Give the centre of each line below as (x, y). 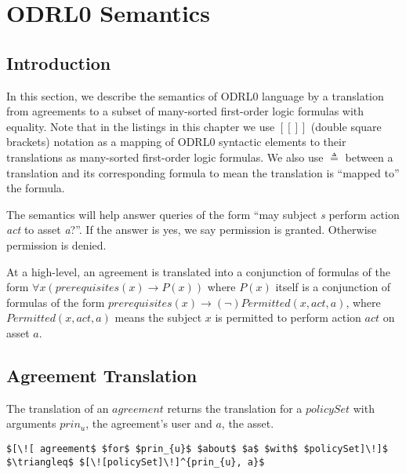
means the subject (158, 317)
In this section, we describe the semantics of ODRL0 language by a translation (195, 95)
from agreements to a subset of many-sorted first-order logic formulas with (185, 111)
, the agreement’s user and (149, 423)
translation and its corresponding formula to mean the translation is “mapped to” (203, 172)
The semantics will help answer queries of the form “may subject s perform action (203, 214)
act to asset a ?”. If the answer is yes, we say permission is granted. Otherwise (192, 230)
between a (369, 157)
